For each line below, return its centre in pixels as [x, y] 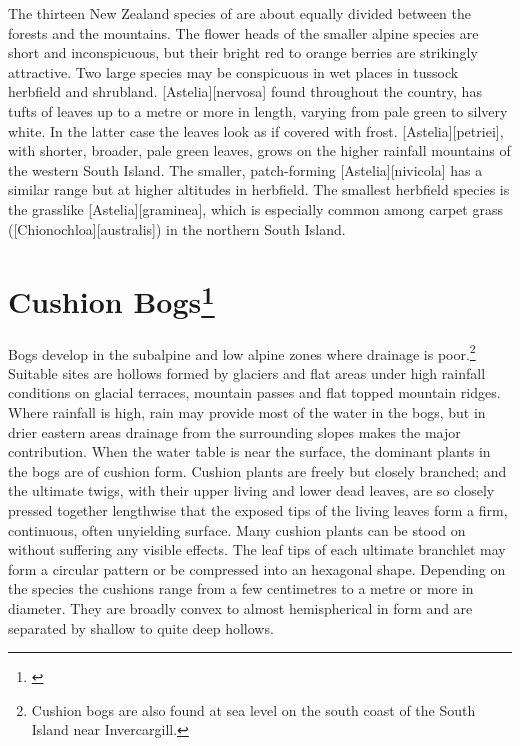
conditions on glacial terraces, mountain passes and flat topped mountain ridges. [254, 392]
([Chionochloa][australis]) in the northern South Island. [177, 228]
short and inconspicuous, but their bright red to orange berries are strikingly [243, 52]
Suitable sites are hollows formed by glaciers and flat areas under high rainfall [247, 372]
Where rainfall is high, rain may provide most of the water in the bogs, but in [247, 412]
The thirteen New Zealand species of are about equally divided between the [239, 13]
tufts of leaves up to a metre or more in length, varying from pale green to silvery [258, 110]
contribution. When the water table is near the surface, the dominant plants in [249, 451]
